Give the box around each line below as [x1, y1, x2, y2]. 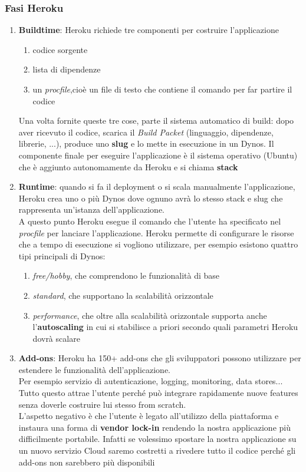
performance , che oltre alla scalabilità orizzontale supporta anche [32, 309, 267, 321]
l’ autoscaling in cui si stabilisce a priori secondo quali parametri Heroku [32, 321, 298, 333]
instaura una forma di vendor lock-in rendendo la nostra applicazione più [18, 421, 291, 433]
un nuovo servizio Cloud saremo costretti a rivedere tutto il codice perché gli [18, 444, 296, 457]
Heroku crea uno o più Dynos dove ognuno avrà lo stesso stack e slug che [18, 192, 283, 204]
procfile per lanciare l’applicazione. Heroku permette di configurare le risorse [18, 226, 294, 239]
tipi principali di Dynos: [18, 249, 106, 262]
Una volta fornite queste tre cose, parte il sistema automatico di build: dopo [18, 114, 294, 127]
